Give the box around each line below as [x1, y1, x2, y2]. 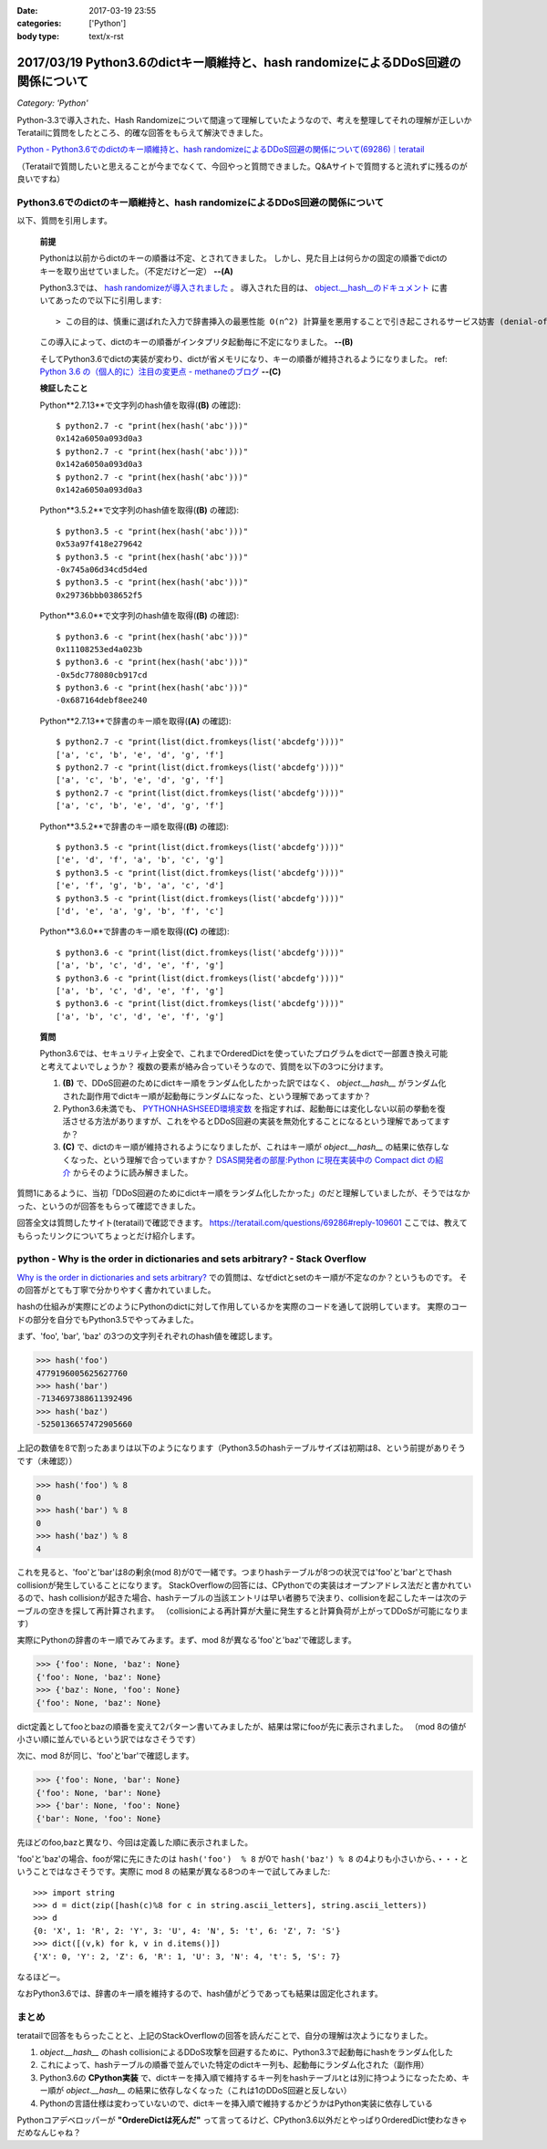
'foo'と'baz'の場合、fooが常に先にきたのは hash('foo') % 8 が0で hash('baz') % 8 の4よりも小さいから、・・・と [16, 1853, 469, 1864]
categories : [16, 18, 62, 29]
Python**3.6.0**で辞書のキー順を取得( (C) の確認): [39, 926, 230, 937]
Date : [16, 5, 38, 16]
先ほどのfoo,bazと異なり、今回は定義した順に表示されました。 [16, 1836, 253, 1847]
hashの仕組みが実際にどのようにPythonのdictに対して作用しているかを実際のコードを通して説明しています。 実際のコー [16, 1301, 468, 1313]
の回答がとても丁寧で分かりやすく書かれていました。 [16, 1284, 216, 1295]
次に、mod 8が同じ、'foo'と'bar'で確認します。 [16, 1750, 194, 1761]
